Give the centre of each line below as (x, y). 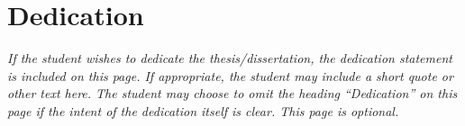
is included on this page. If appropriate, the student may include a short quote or (230, 75)
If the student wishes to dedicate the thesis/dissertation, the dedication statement (230, 58)
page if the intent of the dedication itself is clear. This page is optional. (203, 110)
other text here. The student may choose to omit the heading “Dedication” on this (232, 93)
